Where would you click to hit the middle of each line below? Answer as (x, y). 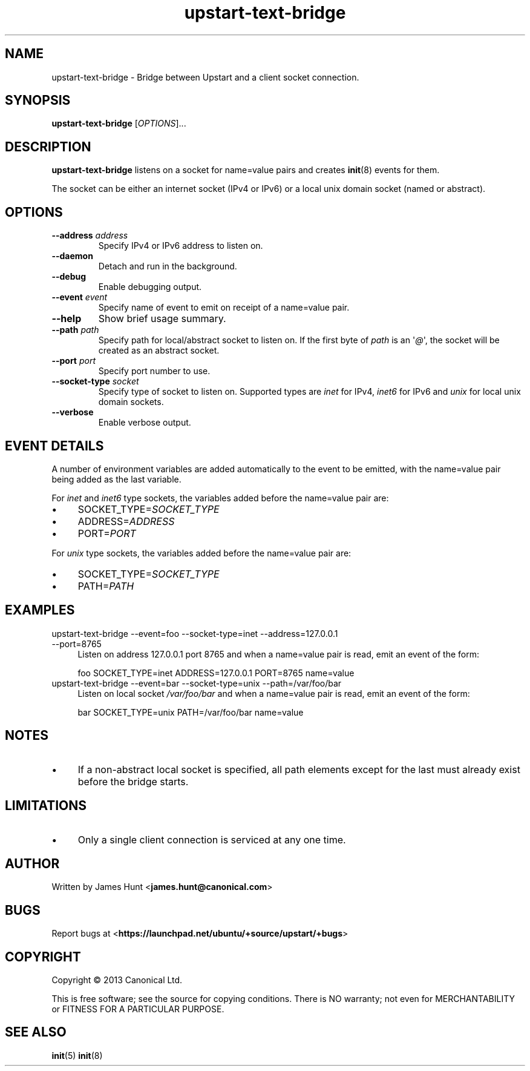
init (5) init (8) (77, 1055)
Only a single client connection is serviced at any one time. (212, 839)
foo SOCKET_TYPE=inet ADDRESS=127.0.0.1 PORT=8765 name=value (216, 673)
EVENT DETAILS (54, 446)
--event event (80, 297)
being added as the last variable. (116, 479)
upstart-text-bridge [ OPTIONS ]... (119, 124)
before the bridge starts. (133, 781)
